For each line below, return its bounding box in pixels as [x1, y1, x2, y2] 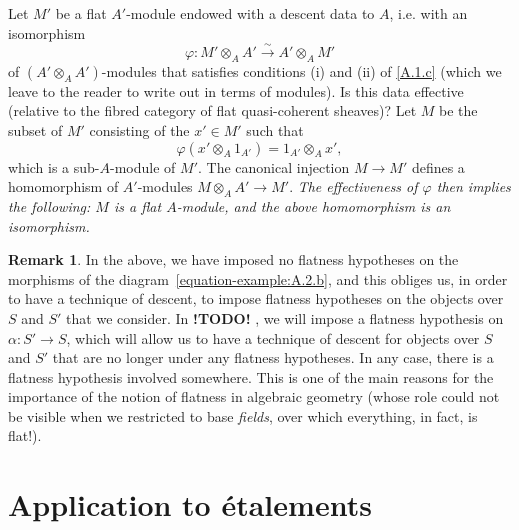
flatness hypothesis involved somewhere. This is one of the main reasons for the [8, 366, 494, 387]
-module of [110, 156, 176, 177]
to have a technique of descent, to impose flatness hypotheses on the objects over [8, 288, 504, 309]
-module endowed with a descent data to [126, 3, 375, 23]
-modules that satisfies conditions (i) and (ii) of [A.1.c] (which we [101, 60, 502, 81]
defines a [411, 156, 465, 177]
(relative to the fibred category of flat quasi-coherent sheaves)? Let [8, 100, 417, 121]
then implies [436, 176, 511, 197]
